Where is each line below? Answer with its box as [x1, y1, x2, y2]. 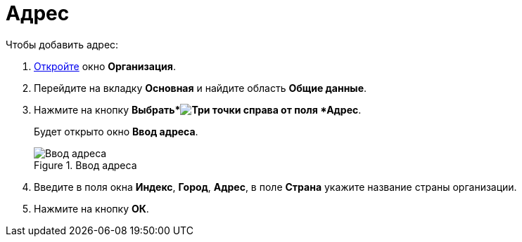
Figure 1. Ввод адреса [34, 159, 137, 171]
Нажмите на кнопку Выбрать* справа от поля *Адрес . [34, 103, 362, 116]
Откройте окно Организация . [34, 60, 176, 72]
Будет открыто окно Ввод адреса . [34, 125, 198, 137]
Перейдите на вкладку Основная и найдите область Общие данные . [34, 81, 367, 94]
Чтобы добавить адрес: [6, 38, 119, 51]
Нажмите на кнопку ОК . [34, 202, 149, 215]
